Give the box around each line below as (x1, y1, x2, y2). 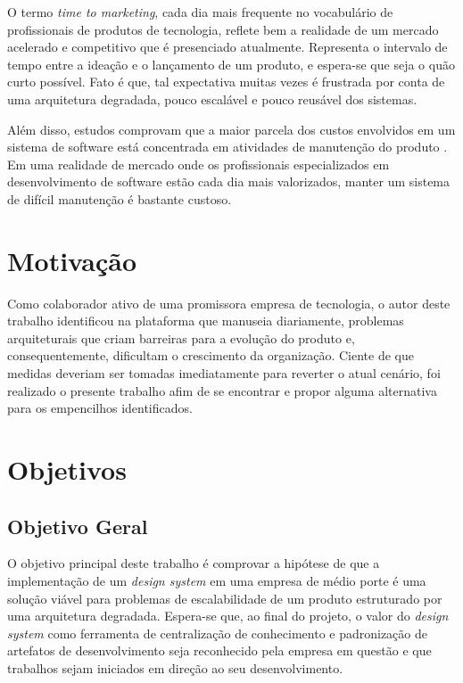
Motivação (7, 242, 137, 278)
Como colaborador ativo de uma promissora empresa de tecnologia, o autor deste (7, 293, 451, 312)
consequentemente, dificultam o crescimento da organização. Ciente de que (7, 346, 414, 365)
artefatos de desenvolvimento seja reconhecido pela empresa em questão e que (7, 641, 432, 660)
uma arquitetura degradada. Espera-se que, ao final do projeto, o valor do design (7, 606, 449, 625)
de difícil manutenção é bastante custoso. (7, 189, 232, 208)
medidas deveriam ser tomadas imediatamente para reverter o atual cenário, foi (7, 364, 441, 383)
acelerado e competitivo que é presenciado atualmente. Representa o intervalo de (7, 37, 448, 56)
